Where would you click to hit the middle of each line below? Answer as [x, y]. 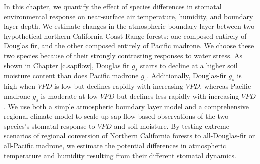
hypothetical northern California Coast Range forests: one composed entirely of [125, 36]
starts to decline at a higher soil [189, 65]
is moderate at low [70, 96]
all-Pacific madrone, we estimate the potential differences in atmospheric [115, 145]
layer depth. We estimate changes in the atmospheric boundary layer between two [129, 26]
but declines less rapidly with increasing [178, 96]
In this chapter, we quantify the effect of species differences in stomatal [113, 6]
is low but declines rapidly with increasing [119, 86]
